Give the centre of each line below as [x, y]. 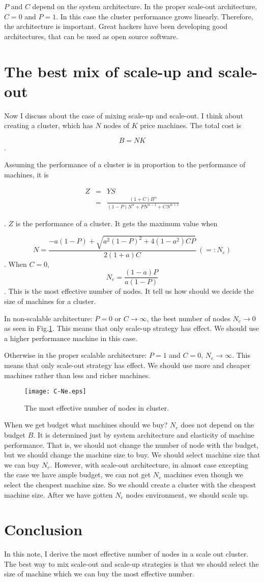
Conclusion [43, 529]
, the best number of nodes [188, 318]
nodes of [116, 125]
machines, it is [26, 175]
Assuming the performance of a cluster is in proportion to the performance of [125, 164]
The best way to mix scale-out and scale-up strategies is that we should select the [131, 563]
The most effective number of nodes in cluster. [97, 407]
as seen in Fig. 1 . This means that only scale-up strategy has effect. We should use [131, 328]
